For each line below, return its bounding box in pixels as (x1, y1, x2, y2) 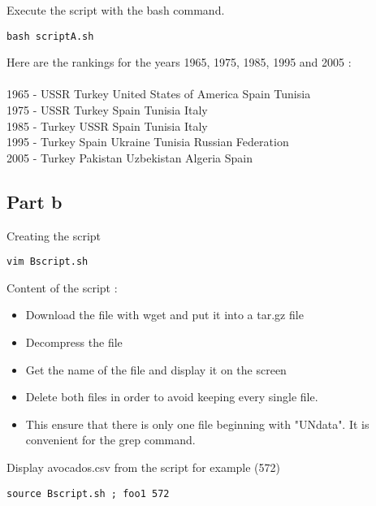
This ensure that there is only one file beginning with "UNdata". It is (25, 415, 370, 432)
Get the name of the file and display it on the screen (25, 361, 287, 378)
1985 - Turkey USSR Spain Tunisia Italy (6, 117, 208, 134)
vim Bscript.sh (6, 256, 89, 268)
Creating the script (6, 227, 102, 244)
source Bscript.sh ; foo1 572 (6, 487, 170, 500)
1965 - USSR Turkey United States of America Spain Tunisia (6, 85, 311, 102)
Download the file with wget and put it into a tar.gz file (25, 306, 304, 323)
